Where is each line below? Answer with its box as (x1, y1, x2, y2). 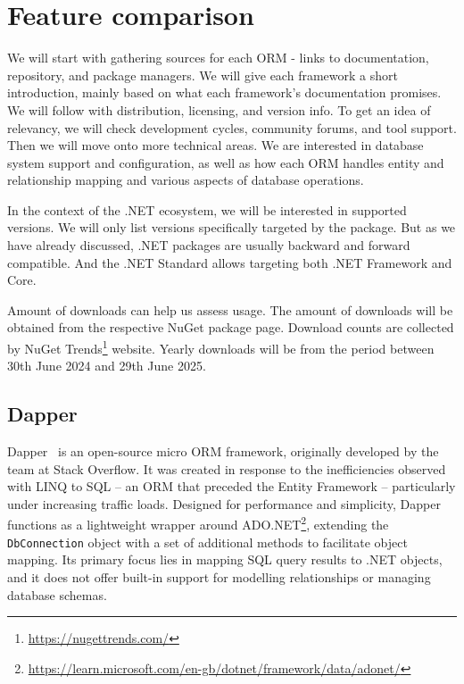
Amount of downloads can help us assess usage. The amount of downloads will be (7, 300, 453, 319)
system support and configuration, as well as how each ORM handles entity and (7, 153, 444, 171)
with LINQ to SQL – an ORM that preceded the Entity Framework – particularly (7, 477, 456, 496)
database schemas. (7, 585, 107, 604)
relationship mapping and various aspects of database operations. (7, 171, 364, 189)
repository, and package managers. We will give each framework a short (7, 65, 398, 84)
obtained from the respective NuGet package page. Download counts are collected (7, 318, 454, 337)
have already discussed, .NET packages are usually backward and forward (7, 236, 410, 254)
